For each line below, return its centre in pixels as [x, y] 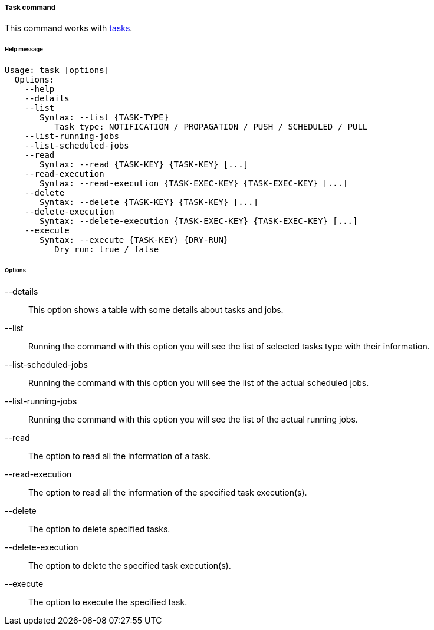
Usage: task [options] [57, 70]
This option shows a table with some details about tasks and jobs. [156, 309]
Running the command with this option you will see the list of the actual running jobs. [193, 419]
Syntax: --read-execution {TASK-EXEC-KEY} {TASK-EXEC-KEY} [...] [194, 184]
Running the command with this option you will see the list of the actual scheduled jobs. [199, 382]
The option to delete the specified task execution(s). [130, 565]
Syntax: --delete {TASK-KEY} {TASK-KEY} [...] [149, 202]
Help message [24, 50]
